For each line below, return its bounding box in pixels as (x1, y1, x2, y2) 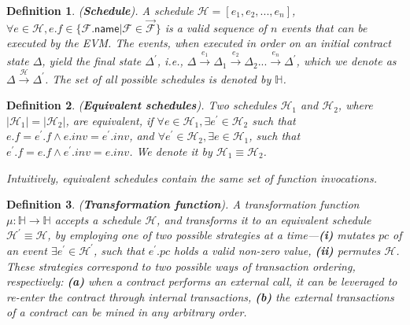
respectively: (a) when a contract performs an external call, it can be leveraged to (6, 273, 397, 290)
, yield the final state (42, 53, 142, 69)
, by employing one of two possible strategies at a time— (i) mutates (47, 227, 375, 243)
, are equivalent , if (65, 112, 153, 128)
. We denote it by (129, 142, 212, 159)
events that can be (281, 19, 368, 35)
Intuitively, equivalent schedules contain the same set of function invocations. (6, 169, 377, 186)
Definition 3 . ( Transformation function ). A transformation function (6, 196, 360, 212)
